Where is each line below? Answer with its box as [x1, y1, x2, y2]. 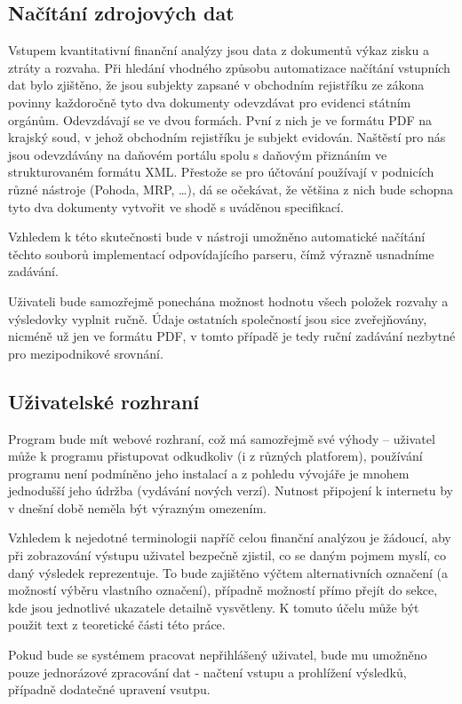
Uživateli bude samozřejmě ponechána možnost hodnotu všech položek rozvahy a [8, 291, 449, 310]
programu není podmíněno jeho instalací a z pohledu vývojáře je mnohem [8, 463, 410, 482]
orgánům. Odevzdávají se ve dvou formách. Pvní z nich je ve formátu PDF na [8, 110, 432, 129]
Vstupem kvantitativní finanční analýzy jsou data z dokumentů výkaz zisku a [8, 41, 429, 59]
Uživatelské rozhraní [8, 387, 200, 415]
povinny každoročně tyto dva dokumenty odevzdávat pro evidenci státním [8, 92, 411, 111]
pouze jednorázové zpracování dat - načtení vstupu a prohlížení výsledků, [8, 662, 407, 681]
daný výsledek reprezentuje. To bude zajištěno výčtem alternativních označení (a [8, 563, 448, 581]
